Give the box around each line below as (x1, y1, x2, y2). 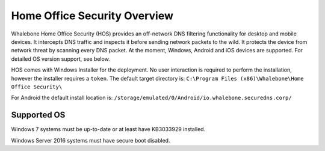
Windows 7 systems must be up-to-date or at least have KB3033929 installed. (11, 126, 206, 133)
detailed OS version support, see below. (11, 55, 111, 63)
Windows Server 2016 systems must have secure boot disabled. (11, 137, 170, 144)
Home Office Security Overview (11, 9, 174, 22)
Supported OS (11, 110, 66, 120)
